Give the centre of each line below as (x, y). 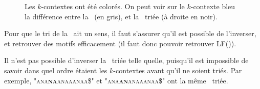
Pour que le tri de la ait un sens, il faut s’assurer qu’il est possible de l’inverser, (130, 33)
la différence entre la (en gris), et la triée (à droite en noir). (121, 16)
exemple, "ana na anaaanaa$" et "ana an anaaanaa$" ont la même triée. (116, 80)
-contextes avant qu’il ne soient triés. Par (178, 70)
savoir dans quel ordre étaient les (56, 70)
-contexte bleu (213, 6)
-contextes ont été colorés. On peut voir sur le (113, 6)
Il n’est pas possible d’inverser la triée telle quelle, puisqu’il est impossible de (126, 60)
